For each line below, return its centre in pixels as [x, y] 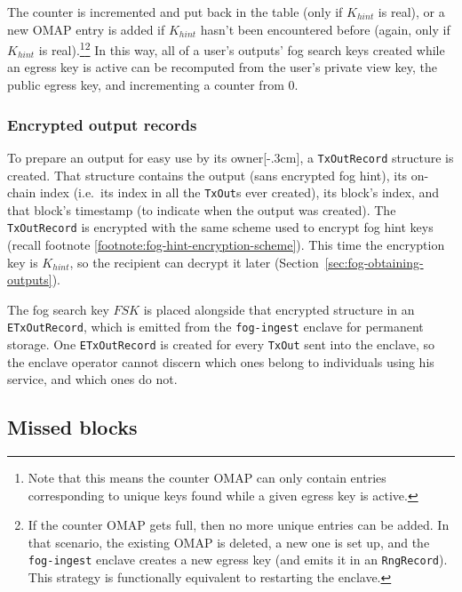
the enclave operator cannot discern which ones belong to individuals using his [221, 361]
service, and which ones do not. [92, 379]
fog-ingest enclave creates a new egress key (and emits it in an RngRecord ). [238, 560]
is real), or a [411, 12]
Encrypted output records [102, 124]
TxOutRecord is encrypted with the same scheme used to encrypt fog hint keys [220, 227]
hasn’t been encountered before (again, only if [325, 29]
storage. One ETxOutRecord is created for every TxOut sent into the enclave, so [221, 344]
